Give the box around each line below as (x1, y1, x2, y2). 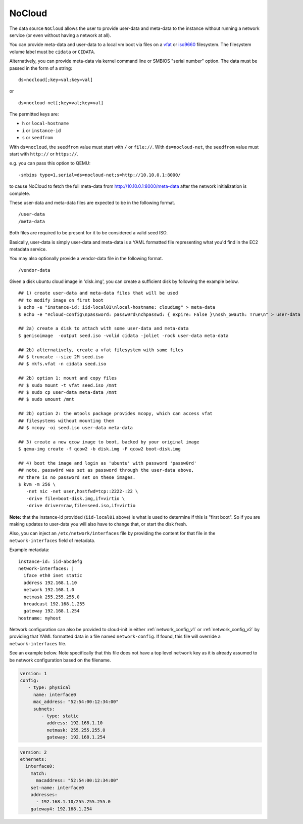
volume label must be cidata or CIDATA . (9, 49, 95, 55)
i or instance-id (22, 127, 61, 134)
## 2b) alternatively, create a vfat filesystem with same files (18, 347, 184, 353)
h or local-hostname (22, 120, 69, 127)
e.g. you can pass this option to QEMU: (9, 160, 91, 167)
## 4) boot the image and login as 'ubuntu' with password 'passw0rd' (18, 460, 197, 466)
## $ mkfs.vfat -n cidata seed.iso (18, 361, 107, 367)
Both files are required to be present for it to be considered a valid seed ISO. (9, 230, 168, 236)
